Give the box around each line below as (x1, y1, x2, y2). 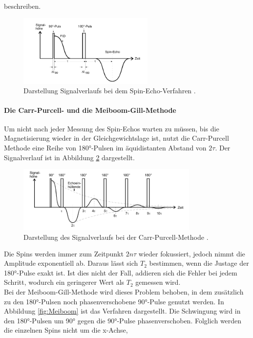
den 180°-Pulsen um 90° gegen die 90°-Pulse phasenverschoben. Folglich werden (4, 315, 242, 325)
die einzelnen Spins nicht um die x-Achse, (4, 325, 128, 335)
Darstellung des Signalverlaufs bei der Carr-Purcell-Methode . (23, 232, 209, 242)
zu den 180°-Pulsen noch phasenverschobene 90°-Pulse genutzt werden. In (4, 296, 224, 306)
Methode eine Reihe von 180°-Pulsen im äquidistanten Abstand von (4, 143, 207, 153)
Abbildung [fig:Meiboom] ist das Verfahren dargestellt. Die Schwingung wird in (4, 306, 241, 316)
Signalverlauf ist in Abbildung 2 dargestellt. (4, 152, 135, 162)
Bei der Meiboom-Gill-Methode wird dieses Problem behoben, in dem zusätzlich (4, 287, 244, 297)
